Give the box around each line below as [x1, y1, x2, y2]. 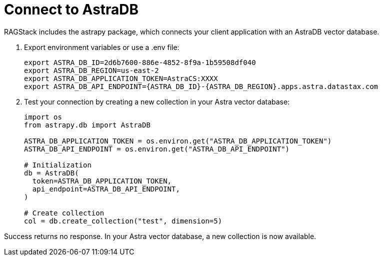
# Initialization [24, 160, 91, 169]
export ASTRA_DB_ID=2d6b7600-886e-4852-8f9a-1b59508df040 [24, 58, 256, 66]
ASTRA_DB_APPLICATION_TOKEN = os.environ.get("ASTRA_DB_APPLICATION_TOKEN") [24, 136, 332, 145]
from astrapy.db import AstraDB [24, 120, 150, 129]
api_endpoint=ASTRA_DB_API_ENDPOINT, [32, 184, 180, 193]
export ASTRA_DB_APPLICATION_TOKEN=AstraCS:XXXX [24, 74, 218, 82]
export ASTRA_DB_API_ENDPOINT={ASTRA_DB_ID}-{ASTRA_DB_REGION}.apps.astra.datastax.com [24, 82, 378, 90]
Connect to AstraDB [4, 1, 139, 18]
